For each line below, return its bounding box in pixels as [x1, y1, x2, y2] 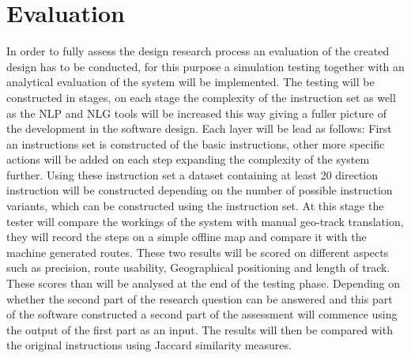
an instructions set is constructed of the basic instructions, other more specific [6, 135, 385, 152]
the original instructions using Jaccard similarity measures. [6, 337, 292, 353]
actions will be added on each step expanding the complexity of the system [6, 151, 370, 168]
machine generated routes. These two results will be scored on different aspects [6, 243, 389, 260]
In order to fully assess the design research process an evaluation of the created [6, 43, 390, 59]
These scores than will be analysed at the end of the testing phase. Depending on [6, 275, 401, 292]
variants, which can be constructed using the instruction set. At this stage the [6, 198, 384, 214]
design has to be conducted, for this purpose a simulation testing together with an [6, 58, 405, 74]
